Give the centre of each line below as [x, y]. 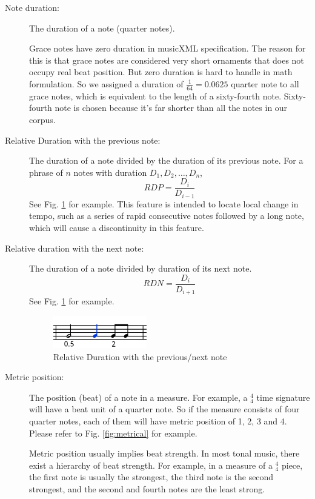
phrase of [46, 172]
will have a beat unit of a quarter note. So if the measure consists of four [164, 409]
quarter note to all [265, 83]
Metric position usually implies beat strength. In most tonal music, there [164, 453]
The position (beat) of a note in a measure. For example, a [138, 397]
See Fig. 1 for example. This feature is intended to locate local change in [164, 203]
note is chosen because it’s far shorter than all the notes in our [171, 108]
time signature [283, 397]
